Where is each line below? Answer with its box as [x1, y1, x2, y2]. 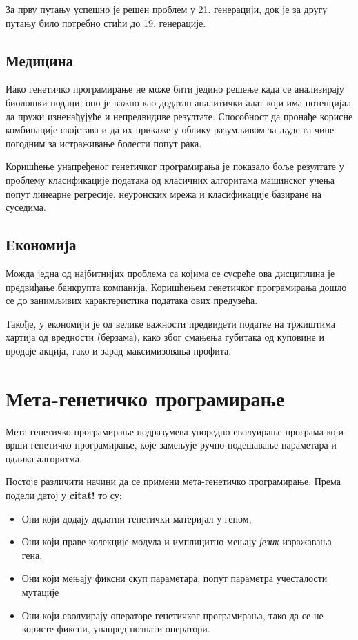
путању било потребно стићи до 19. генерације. [6, 15, 206, 30]
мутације [21, 584, 59, 599]
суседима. [6, 200, 46, 214]
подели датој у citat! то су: [6, 488, 122, 502]
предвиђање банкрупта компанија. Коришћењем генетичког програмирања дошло [6, 279, 347, 294]
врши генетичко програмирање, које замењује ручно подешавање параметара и [6, 437, 337, 452]
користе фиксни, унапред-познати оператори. [21, 621, 210, 636]
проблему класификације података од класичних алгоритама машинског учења [6, 172, 335, 187]
